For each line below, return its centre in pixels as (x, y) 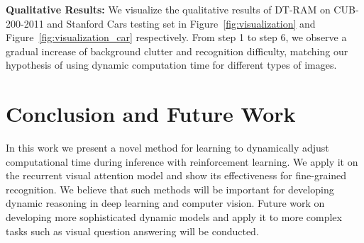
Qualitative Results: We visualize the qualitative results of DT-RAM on (168, 9)
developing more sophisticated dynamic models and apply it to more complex (174, 217)
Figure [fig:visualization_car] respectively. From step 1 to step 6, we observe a (176, 37)
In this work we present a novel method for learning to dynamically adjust (167, 148)
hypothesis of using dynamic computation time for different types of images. (171, 65)
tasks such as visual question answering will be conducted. (132, 231)
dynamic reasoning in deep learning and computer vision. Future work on (165, 203)
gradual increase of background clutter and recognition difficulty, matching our (177, 51)
